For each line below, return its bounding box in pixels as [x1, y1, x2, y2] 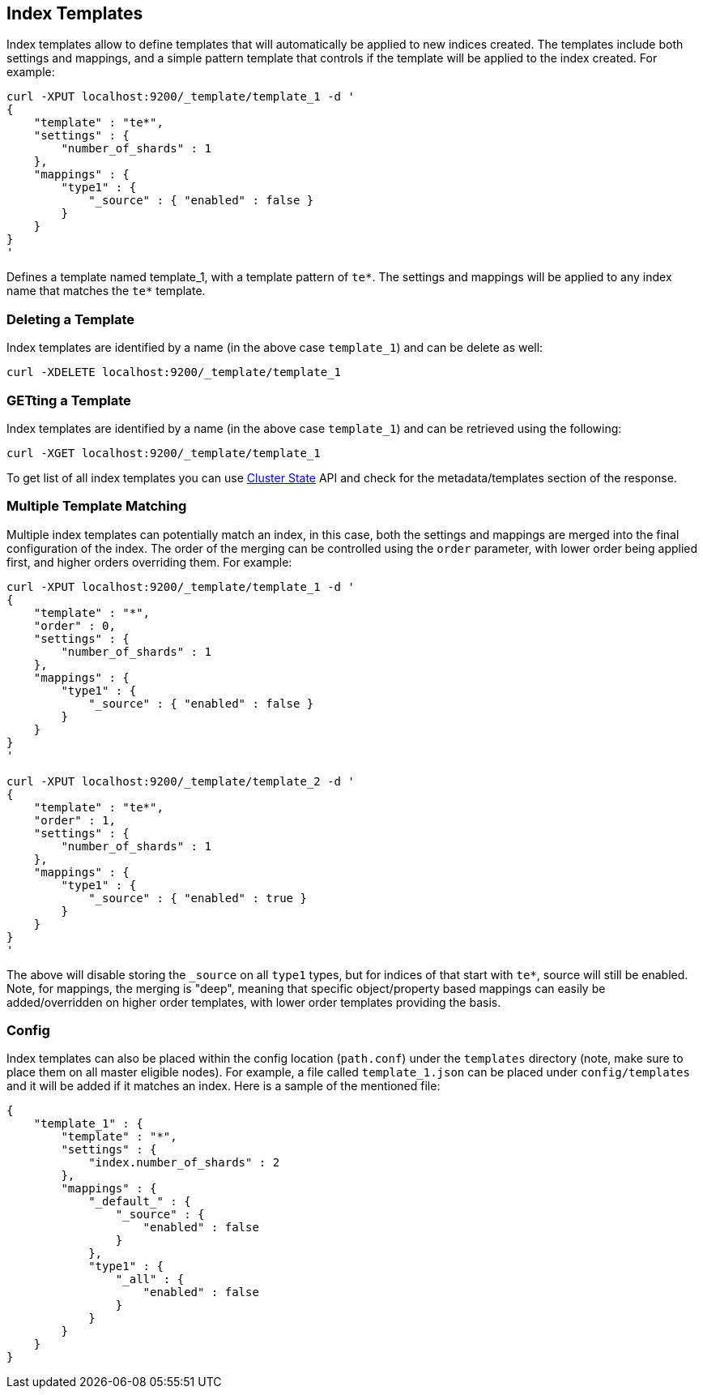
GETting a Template [6, 392, 131, 409]
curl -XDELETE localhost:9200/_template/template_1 [6, 366, 342, 379]
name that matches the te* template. [6, 284, 206, 298]
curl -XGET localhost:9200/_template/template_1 [6, 446, 321, 460]
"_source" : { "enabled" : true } [88, 891, 307, 905]
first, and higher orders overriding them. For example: [6, 554, 292, 569]
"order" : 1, [33, 813, 116, 827]
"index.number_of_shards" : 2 [88, 1156, 280, 1170]
